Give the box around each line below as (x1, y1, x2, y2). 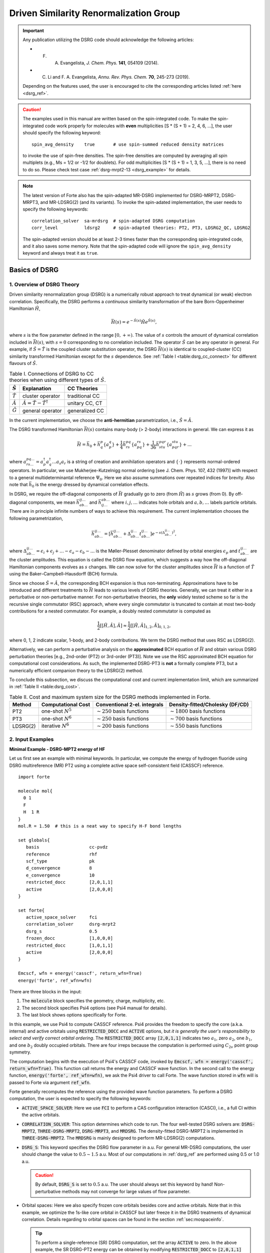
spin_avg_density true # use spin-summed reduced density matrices (31, 141, 224, 147)
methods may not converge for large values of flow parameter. (61, 1188, 191, 1194)
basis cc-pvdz (25, 845, 108, 850)
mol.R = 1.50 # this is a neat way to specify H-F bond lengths (18, 823, 182, 829)
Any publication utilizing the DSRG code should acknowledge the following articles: (22, 37, 194, 43)
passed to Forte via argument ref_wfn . (9, 1079, 91, 1085)
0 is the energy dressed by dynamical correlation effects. (31, 482, 149, 489)
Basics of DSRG (9, 266, 59, 274)
